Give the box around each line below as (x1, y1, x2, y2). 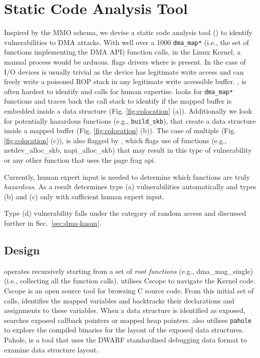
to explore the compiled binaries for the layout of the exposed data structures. (4, 324, 244, 335)
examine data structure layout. (4, 344, 99, 354)
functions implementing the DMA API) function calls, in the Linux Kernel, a (4, 47, 241, 57)
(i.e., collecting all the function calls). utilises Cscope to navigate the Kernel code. (4, 275, 255, 286)
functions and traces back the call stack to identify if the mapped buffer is (4, 96, 232, 106)
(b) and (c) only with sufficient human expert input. (4, 191, 165, 201)
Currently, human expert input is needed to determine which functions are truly (4, 171, 250, 182)
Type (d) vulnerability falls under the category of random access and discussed (4, 208, 246, 218)
